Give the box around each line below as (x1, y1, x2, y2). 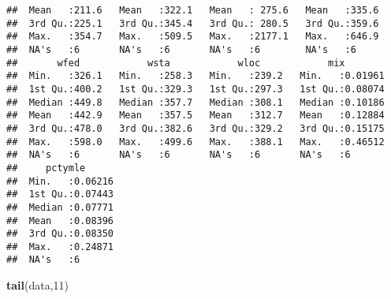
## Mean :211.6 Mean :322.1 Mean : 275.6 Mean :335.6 (6, 5, 379, 16)
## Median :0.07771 (6, 201, 114, 213)
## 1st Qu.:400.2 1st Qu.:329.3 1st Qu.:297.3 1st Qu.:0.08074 (6, 83, 385, 95)
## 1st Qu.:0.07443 (6, 189, 114, 200)
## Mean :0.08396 (6, 215, 114, 226)
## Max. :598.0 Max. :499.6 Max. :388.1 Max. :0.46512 (6, 136, 385, 148)
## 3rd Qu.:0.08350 (6, 228, 114, 240)
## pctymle (6, 162, 86, 174)
